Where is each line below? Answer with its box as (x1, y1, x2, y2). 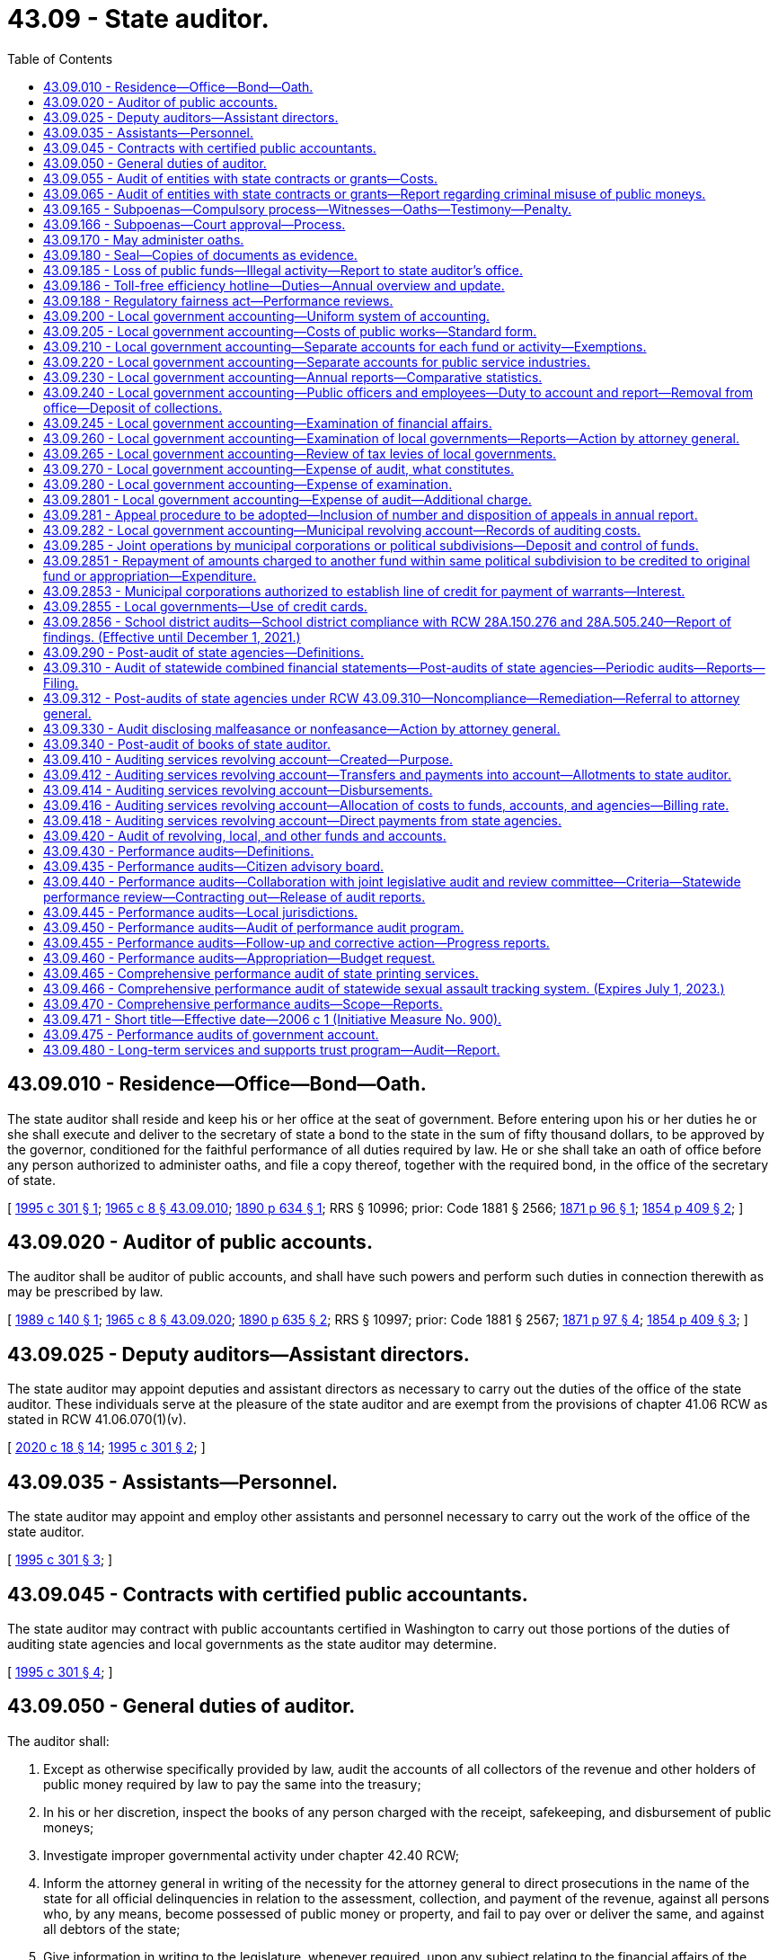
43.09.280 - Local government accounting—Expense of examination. (43, 476, 453, 492)
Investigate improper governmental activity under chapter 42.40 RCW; (43, 1847, 460, 1863)
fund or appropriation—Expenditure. (43, 567, 257, 584)
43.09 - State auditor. (7, 4, 270, 34)
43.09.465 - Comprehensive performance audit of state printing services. (43, 965, 479, 981)
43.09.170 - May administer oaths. (43, 231, 244, 247)
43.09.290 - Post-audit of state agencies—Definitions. (43, 644, 364, 660)
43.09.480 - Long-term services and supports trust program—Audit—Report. (43, 1041, 500, 1057)
